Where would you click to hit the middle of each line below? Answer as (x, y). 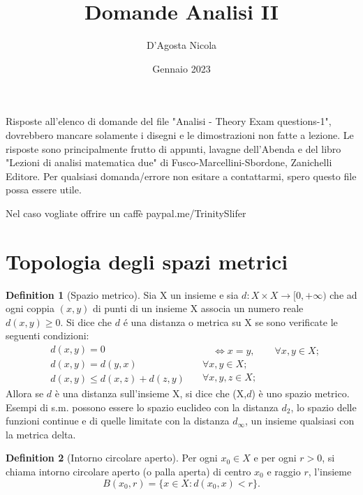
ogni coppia (30, 308)
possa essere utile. (44, 190)
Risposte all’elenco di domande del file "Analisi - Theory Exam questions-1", (169, 121)
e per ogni (275, 458)
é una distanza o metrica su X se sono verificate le (230, 322)
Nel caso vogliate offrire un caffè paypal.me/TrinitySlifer (126, 213)
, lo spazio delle (324, 407)
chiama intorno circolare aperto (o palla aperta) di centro (128, 472)
